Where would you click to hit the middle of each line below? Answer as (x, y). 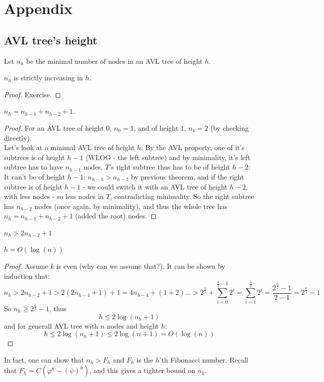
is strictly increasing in (48, 78)
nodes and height (133, 325)
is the (145, 359)
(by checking (229, 127)
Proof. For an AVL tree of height (54, 127)
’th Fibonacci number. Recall (204, 359)
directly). (18, 137)
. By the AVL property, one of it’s (193, 147)
